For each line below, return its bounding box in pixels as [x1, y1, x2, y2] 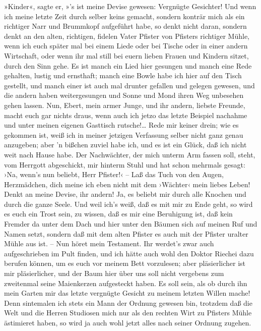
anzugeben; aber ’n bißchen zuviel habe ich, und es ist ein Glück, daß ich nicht [4, 139, 247, 150]
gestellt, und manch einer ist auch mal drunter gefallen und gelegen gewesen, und [4, 80, 255, 90]
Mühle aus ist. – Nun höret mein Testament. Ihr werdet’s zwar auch [4, 238, 214, 249]
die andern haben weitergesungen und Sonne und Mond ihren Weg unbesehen [4, 90, 244, 100]
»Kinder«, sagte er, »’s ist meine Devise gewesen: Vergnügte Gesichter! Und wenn [4, 1, 256, 11]
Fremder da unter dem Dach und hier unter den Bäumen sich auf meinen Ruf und [4, 218, 257, 229]
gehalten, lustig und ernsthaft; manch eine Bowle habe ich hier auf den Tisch [4, 70, 242, 81]
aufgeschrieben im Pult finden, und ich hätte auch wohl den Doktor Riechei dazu [4, 248, 254, 258]
